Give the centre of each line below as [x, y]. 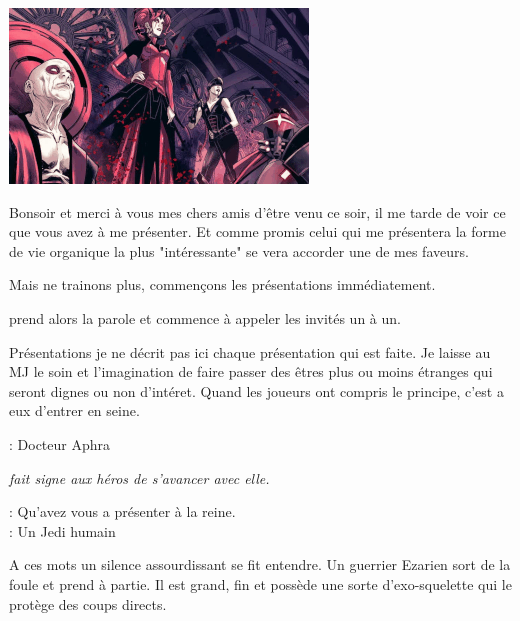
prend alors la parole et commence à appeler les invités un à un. [205, 317]
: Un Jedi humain [62, 530]
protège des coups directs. [88, 603]
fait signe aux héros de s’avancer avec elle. [139, 477]
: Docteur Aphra [60, 443]
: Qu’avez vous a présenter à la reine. [122, 511]
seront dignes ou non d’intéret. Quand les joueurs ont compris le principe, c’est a [256, 390]
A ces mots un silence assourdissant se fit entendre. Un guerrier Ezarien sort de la [260, 564]
